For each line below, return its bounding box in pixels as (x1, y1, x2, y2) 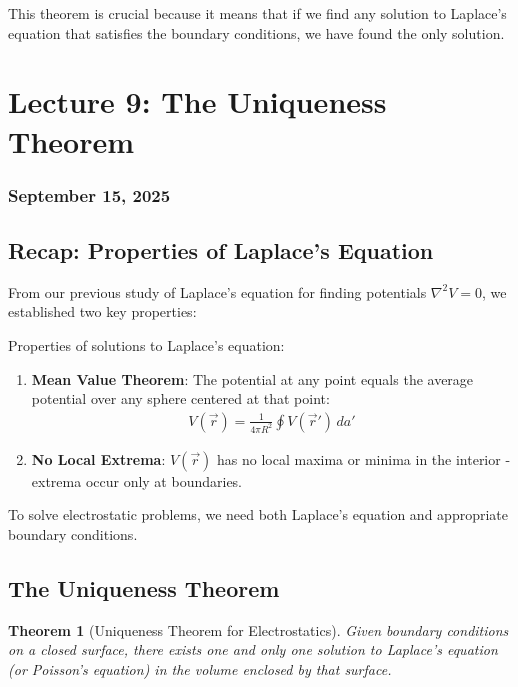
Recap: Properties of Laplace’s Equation (8, 234, 434, 265)
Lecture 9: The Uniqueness (8, 81, 387, 122)
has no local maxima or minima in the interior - (217, 448, 511, 469)
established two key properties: (8, 301, 197, 322)
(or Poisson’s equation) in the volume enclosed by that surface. (8, 658, 392, 679)
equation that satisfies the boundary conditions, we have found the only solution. (8, 22, 505, 43)
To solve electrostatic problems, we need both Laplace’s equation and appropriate (8, 504, 508, 525)
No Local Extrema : (31, 448, 166, 469)
